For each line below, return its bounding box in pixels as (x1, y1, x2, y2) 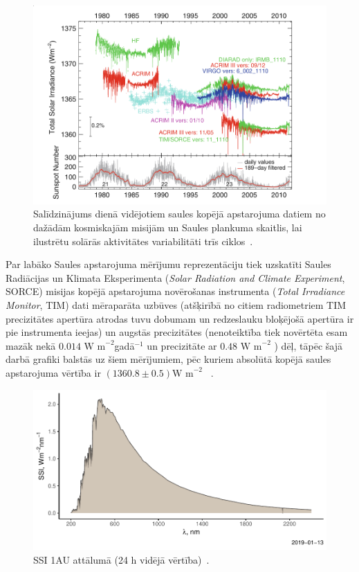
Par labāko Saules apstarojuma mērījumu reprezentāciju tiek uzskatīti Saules (6, 257, 331, 271)
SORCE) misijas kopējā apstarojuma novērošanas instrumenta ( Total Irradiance (6, 284, 345, 298)
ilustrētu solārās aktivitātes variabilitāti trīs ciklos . (33, 233, 253, 248)
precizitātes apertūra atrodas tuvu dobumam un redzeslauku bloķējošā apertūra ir (6, 311, 354, 325)
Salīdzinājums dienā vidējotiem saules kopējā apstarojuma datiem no (33, 206, 326, 221)
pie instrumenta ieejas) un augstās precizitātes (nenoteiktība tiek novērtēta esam (6, 325, 348, 339)
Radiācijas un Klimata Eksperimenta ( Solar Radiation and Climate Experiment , (6, 270, 345, 285)
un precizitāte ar (147, 338, 217, 352)
